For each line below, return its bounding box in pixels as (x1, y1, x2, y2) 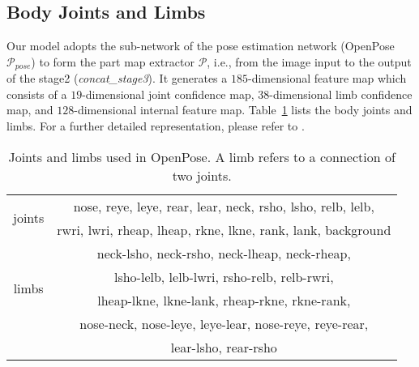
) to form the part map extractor (31, 53, 195, 70)
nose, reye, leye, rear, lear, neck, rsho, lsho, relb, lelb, (73, 196, 374, 216)
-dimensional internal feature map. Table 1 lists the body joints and (74, 101, 413, 118)
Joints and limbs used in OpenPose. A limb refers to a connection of (8, 147, 395, 166)
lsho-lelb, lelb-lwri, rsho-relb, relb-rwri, (113, 267, 334, 286)
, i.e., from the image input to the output (207, 53, 412, 70)
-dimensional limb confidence (269, 85, 413, 102)
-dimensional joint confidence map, (82, 85, 254, 102)
